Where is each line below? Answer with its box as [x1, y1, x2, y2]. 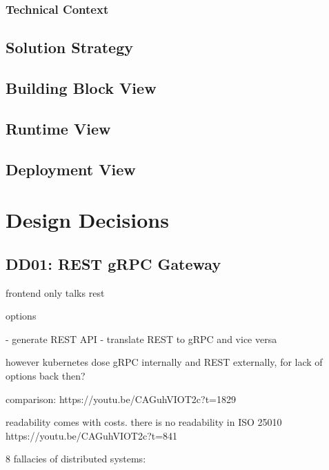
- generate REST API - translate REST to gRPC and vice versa [6, 331, 277, 346]
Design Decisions [6, 206, 169, 234]
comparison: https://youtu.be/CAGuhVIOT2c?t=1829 [6, 391, 236, 406]
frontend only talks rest [6, 285, 105, 300]
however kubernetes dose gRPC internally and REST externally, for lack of [6, 355, 323, 369]
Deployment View [6, 158, 136, 179]
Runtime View [6, 117, 111, 139]
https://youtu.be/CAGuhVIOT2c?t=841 [6, 428, 178, 442]
